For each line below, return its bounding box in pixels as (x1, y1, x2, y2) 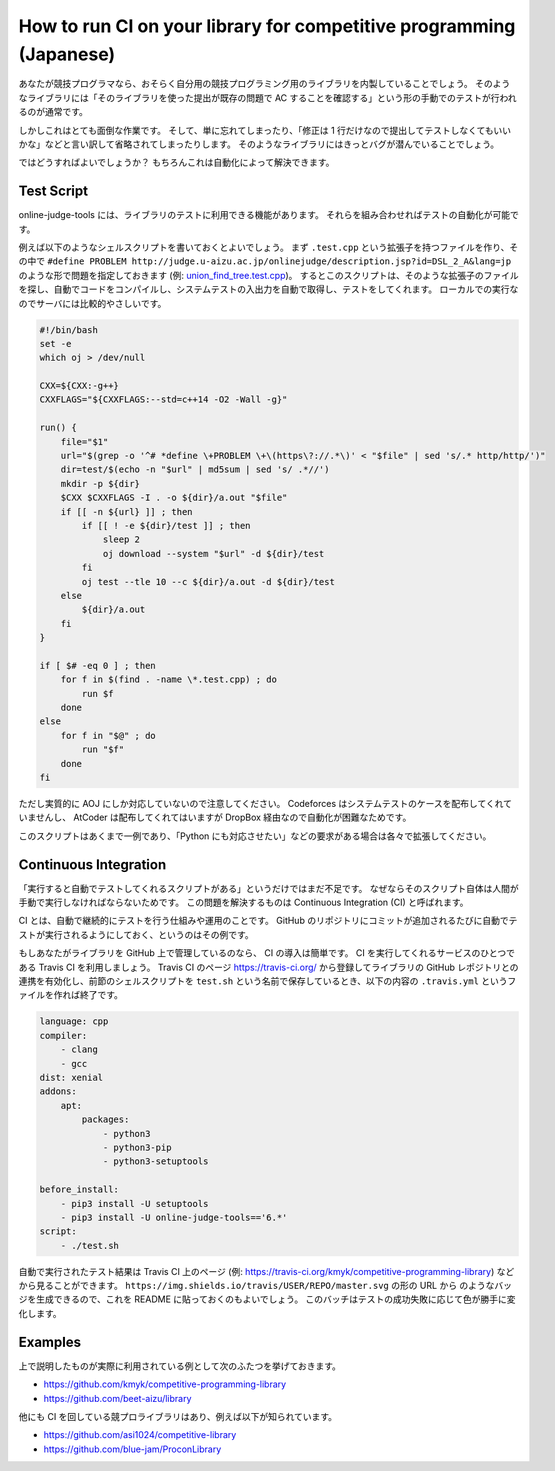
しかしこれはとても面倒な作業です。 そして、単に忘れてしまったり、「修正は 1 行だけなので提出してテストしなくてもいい (18, 124, 512, 136)
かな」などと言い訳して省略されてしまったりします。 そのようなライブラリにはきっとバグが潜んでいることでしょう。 (18, 138, 500, 150)
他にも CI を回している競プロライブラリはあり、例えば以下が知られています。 (18, 1410, 338, 1422)
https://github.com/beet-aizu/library (43, 1392, 192, 1404)
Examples (18, 1333, 82, 1350)
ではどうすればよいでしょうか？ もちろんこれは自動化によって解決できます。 (18, 156, 335, 169)
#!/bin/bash (39, 324, 99, 335)
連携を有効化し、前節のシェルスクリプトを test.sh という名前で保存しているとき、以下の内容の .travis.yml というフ (18, 975, 517, 987)
